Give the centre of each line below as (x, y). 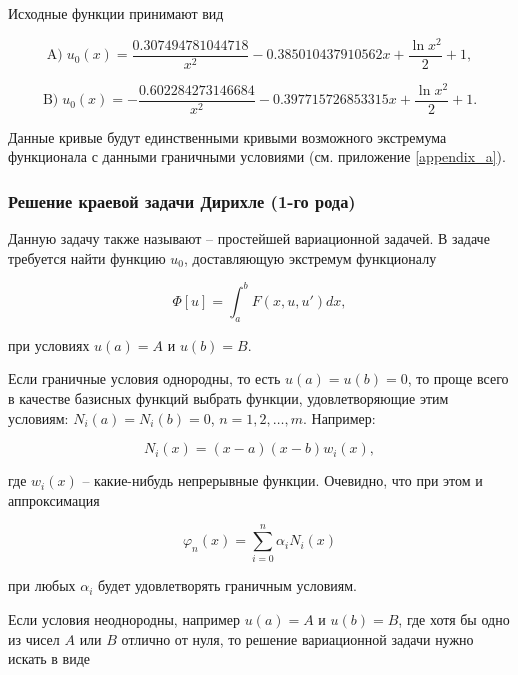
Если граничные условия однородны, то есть (144, 378)
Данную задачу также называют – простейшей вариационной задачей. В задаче (249, 238)
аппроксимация (54, 499)
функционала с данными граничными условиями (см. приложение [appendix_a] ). (257, 156)
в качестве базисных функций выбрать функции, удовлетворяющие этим (228, 397)
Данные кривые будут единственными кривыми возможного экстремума (227, 136)
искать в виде (49, 658)
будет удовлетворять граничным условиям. (227, 585)
